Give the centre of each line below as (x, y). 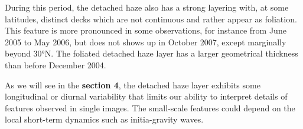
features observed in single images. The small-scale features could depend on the (150, 107)
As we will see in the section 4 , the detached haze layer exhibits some (133, 85)
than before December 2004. (56, 64)
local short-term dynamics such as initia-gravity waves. (104, 119)
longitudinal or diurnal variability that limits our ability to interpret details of (146, 96)
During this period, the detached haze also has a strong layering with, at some (147, 7)
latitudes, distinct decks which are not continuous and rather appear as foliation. (151, 19)
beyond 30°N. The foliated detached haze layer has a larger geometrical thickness (151, 53)
